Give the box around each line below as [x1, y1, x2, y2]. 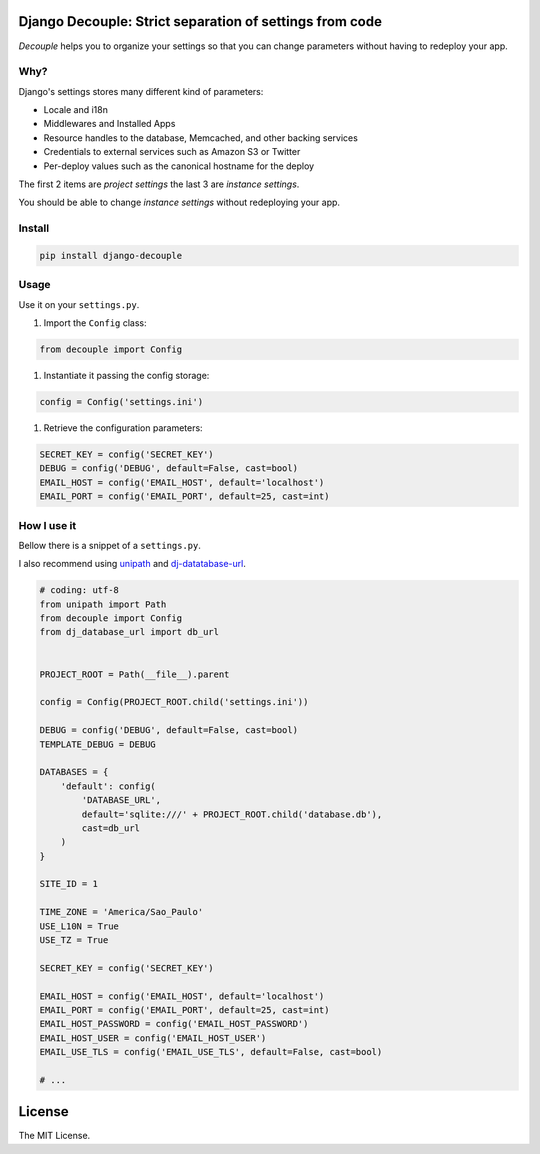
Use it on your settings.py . [18, 298, 140, 310]
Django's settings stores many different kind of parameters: [18, 85, 264, 97]
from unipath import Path [39, 598, 167, 610]
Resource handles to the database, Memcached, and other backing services [43, 131, 359, 144]
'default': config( [60, 780, 157, 792]
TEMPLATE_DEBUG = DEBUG [39, 738, 157, 750]
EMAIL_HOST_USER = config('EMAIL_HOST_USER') [39, 1032, 267, 1044]
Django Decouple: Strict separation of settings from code [18, 13, 382, 30]
